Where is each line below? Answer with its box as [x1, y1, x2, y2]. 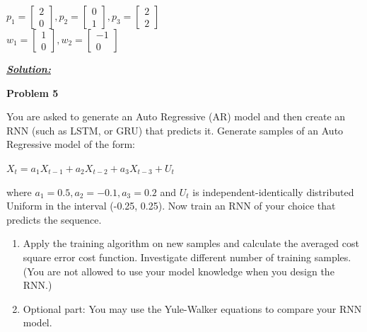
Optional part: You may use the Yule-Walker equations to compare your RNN [23, 301, 362, 316]
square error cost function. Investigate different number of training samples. [23, 249, 351, 264]
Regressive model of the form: [6, 137, 136, 151]
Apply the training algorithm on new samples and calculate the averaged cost [23, 236, 359, 251]
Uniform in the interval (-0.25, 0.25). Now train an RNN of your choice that [6, 198, 336, 213]
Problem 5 [6, 85, 59, 100]
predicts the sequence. [6, 212, 102, 227]
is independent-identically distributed [192, 184, 354, 199]
